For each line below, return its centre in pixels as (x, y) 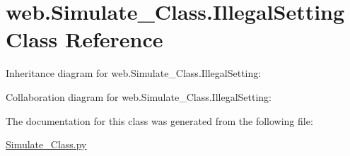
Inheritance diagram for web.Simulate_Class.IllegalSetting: (134, 73)
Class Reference (84, 39)
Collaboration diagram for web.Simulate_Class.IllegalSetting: (139, 96)
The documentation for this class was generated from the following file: (159, 120)
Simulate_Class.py (46, 144)
